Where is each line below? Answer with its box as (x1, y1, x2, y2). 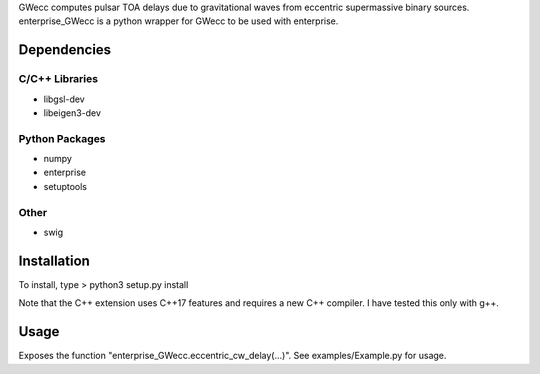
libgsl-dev (43, 93, 85, 105)
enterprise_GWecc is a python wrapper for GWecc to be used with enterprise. (18, 15, 339, 27)
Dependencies (18, 41, 112, 59)
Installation (18, 252, 90, 269)
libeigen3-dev (43, 106, 102, 119)
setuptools (43, 180, 87, 192)
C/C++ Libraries (18, 72, 99, 86)
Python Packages (18, 131, 106, 145)
